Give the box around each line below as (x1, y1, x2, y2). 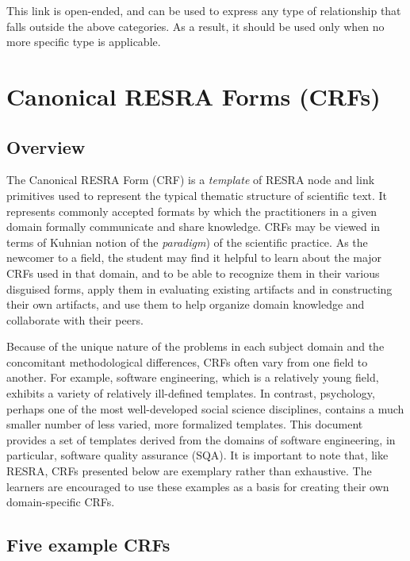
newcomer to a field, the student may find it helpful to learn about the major (6, 249, 382, 266)
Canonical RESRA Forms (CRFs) (6, 79, 381, 112)
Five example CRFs (6, 532, 171, 557)
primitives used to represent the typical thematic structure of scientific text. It (6, 186, 388, 203)
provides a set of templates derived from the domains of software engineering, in (6, 431, 396, 448)
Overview (6, 134, 86, 159)
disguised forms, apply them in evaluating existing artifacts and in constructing (6, 280, 393, 297)
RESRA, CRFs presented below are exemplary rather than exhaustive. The (6, 463, 372, 479)
